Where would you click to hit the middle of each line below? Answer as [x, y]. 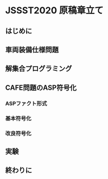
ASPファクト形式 [26, 104]
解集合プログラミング [39, 69]
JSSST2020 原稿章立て [55, 10]
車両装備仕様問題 [32, 50]
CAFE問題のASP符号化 [41, 87]
